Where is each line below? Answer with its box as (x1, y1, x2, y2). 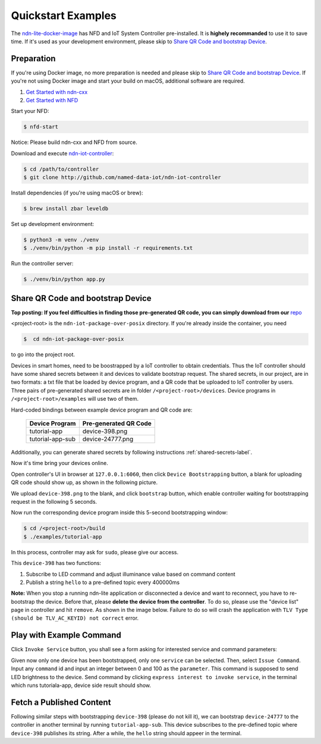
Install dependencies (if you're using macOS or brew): (11, 189, 143, 196)
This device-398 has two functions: (11, 560, 101, 567)
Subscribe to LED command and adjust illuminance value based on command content (26, 570, 236, 577)
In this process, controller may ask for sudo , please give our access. (11, 548, 178, 555)
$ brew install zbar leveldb (23, 205, 109, 212)
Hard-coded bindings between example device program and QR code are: (11, 406, 193, 413)
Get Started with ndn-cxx (26, 88, 88, 95)
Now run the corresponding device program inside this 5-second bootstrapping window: (11, 509, 228, 516)
